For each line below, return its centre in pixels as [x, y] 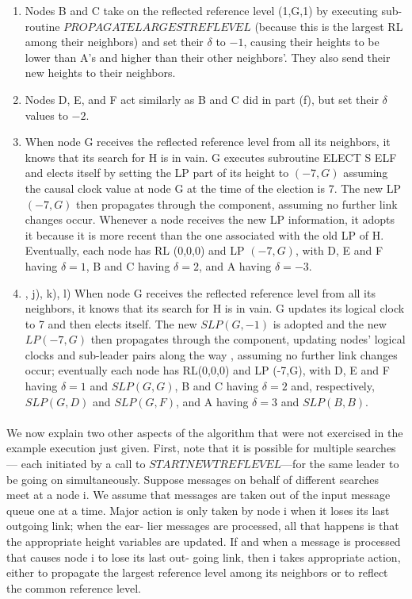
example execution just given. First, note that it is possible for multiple [180, 448]
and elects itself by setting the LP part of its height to [157, 173]
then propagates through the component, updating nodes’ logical [248, 339]
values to [46, 115]
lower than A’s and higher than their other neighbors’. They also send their [208, 57]
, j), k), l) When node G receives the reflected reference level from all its [200, 292]
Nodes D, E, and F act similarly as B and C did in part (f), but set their [202, 99]
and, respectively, [333, 386]
